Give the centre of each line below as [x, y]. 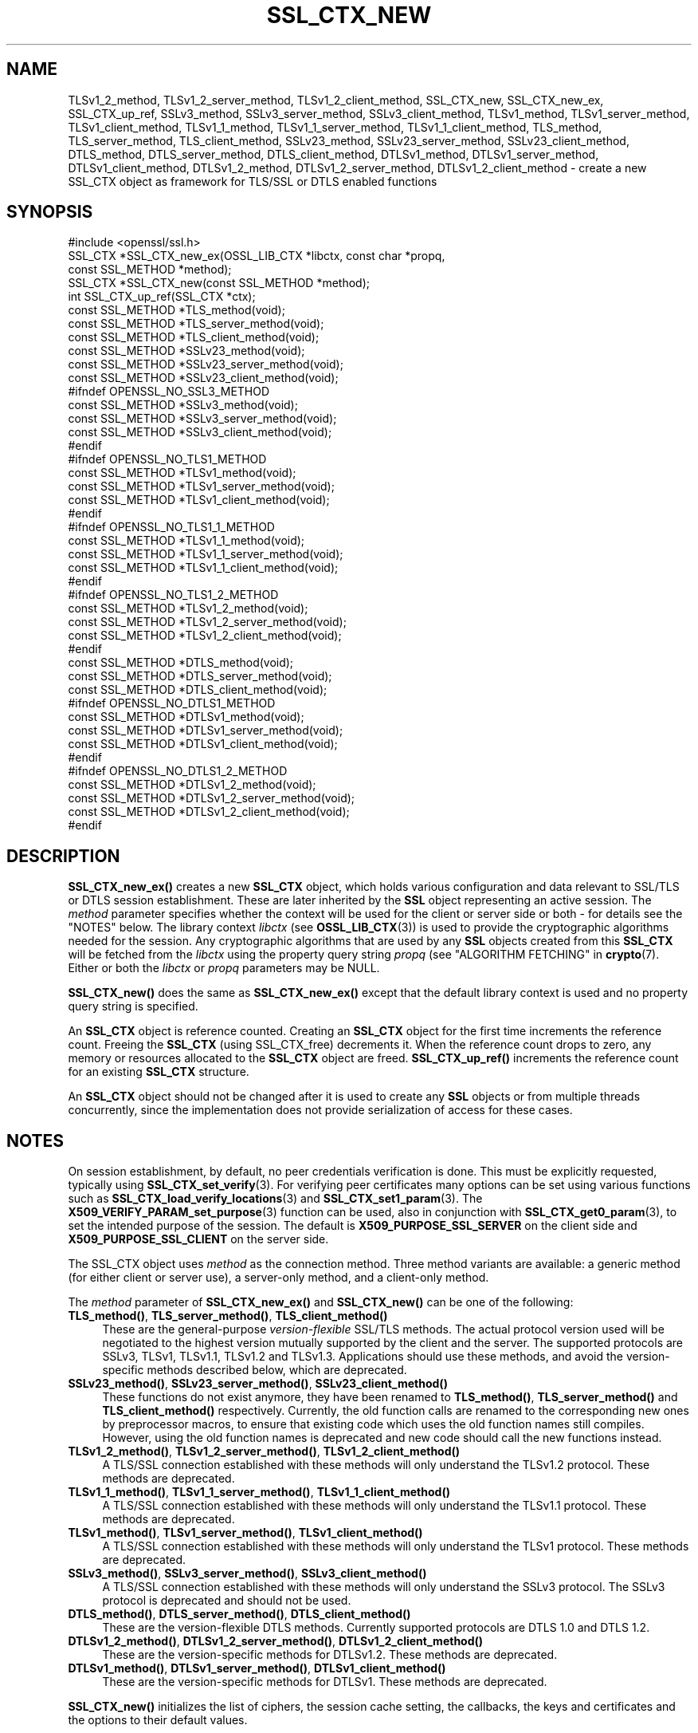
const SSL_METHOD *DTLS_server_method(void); [200, 676]
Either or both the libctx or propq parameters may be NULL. [224, 968]
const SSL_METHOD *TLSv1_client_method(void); [199, 500]
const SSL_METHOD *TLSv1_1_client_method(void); [203, 568]
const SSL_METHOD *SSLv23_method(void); [186, 351]
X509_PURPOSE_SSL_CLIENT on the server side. [198, 1239]
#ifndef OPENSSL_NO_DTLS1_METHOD [172, 703]
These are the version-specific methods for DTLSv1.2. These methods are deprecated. [330, 1655]
